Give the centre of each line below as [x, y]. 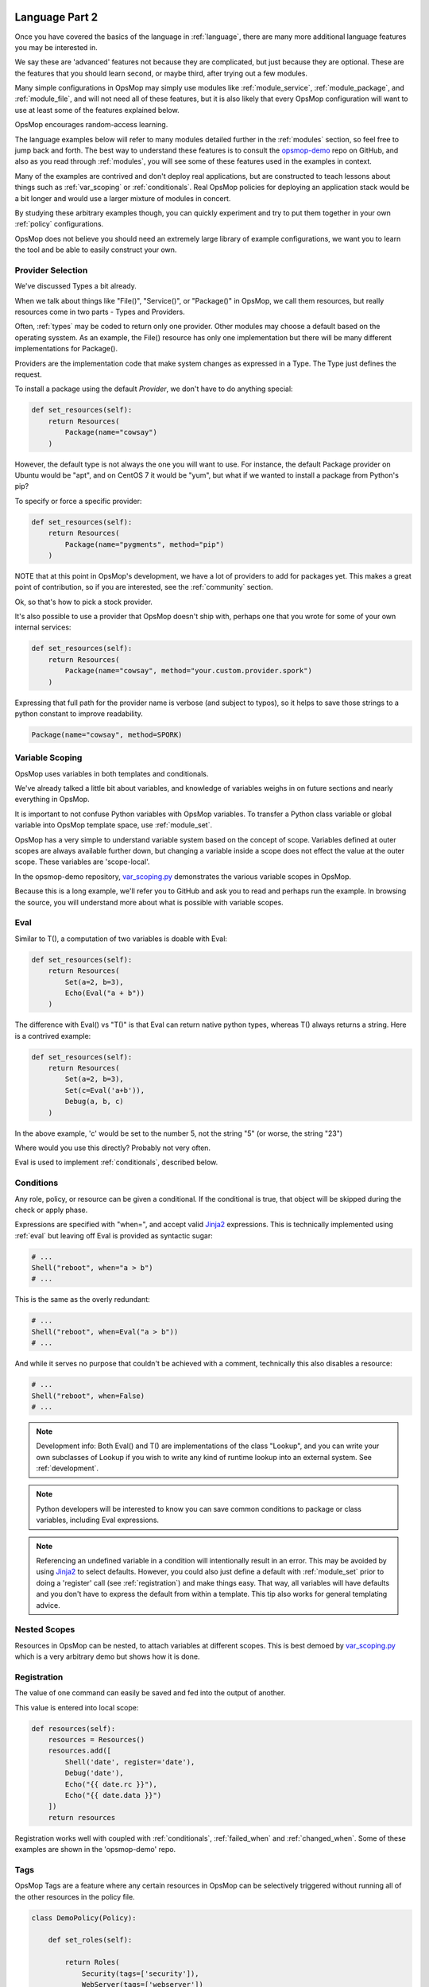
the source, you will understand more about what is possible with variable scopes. [149, 902]
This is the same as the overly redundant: [82, 1299]
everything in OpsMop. [52, 800]
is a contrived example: [53, 1036]
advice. [48, 1605]
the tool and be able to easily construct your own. [96, 250]
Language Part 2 [56, 17]
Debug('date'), [95, 1773]
